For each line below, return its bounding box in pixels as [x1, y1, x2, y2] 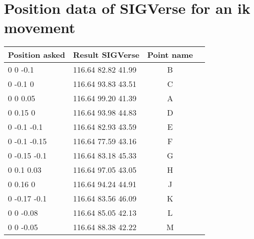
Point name [147, 49, 193, 61]
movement [4, 17, 75, 38]
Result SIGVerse [73, 49, 140, 61]
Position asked [8, 49, 65, 61]
